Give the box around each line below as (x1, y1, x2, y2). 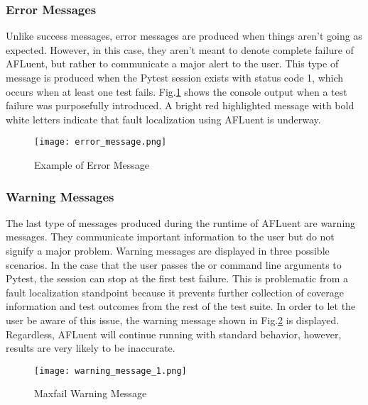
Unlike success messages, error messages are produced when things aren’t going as (6, 28, 362, 43)
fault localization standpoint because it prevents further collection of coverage (6, 284, 345, 299)
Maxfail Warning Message (34, 386, 147, 401)
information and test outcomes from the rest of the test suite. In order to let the (6, 299, 356, 314)
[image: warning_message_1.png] (34, 365, 187, 376)
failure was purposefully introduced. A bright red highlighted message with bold (6, 98, 355, 113)
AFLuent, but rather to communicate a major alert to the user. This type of (6, 56, 339, 71)
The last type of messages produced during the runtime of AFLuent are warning (6, 215, 356, 230)
